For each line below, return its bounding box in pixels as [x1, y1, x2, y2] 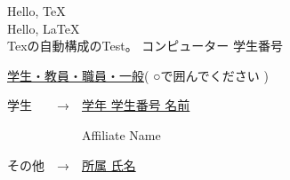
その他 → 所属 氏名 [7, 155, 136, 174]
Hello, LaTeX [7, 19, 80, 37]
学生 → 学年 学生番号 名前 [7, 96, 190, 114]
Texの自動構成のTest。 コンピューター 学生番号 [7, 36, 284, 55]
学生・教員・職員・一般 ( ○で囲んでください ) [7, 66, 269, 84]
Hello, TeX [7, 2, 66, 20]
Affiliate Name [81, 125, 161, 144]
